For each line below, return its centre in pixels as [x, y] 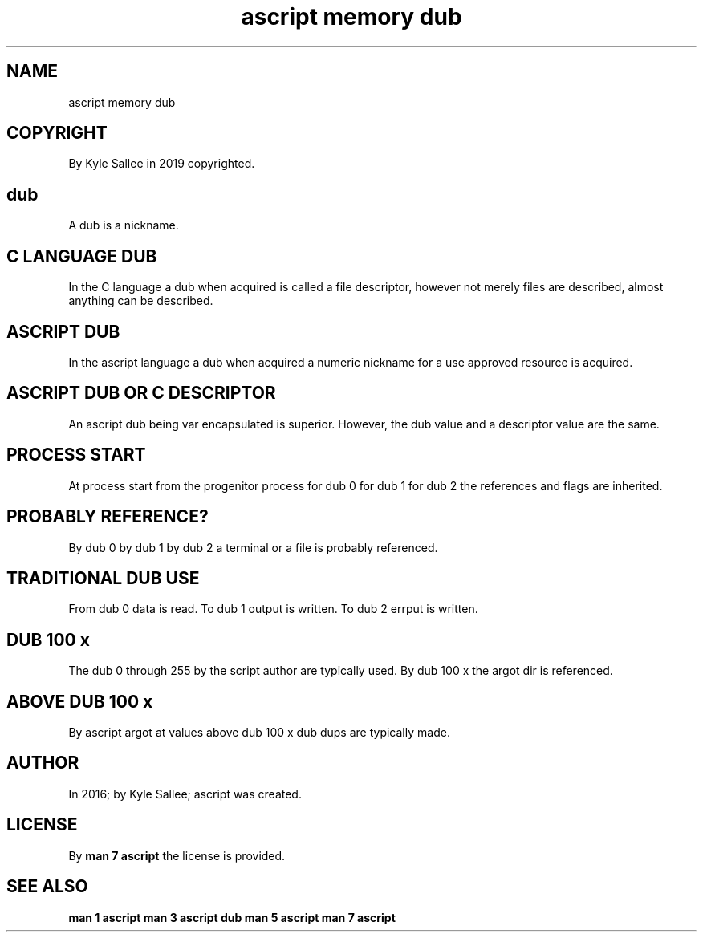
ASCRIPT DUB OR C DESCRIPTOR [141, 393]
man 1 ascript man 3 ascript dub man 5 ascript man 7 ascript [232, 917]
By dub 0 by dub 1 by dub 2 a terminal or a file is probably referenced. [253, 547]
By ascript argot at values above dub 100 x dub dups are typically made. [259, 733]
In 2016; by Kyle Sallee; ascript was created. [185, 794]
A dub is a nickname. [124, 225]
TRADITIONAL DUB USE [103, 578]
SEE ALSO [47, 887]
